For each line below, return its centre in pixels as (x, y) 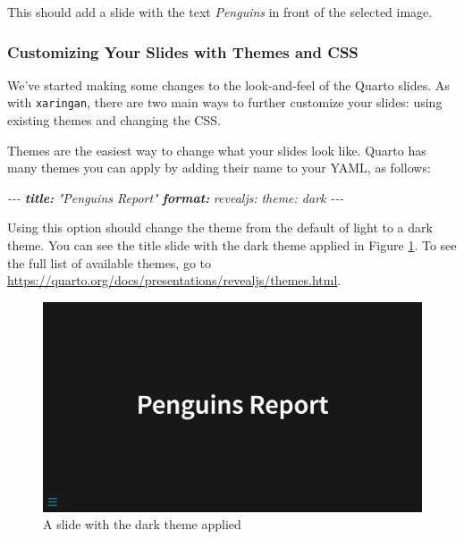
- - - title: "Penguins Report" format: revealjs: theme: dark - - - (176, 197)
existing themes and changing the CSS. (114, 120)
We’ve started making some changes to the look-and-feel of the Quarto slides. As (228, 84)
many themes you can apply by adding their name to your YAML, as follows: (219, 168)
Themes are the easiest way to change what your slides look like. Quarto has (217, 150)
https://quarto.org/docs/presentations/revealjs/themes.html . (174, 280)
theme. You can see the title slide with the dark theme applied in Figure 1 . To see (232, 245)
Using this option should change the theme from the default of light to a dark (220, 227)
